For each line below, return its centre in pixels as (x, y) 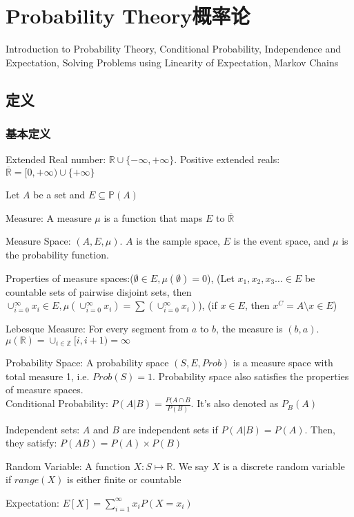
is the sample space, (178, 241)
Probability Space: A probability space (87, 363)
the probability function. (57, 254)
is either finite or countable (124, 479)
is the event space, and (282, 241)
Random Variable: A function (68, 466)
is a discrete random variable (284, 466)
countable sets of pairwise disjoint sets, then (99, 291)
